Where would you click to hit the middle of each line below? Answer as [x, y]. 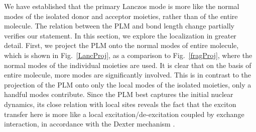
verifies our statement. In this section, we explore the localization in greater [120, 35]
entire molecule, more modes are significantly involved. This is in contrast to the [128, 75]
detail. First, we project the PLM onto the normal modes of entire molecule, [121, 45]
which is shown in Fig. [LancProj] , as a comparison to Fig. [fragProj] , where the [128, 55]
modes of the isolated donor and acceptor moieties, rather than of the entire [121, 16]
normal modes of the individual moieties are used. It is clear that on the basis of [128, 65]
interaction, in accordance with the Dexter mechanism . [90, 124]
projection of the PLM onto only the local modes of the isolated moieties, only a [128, 84]
